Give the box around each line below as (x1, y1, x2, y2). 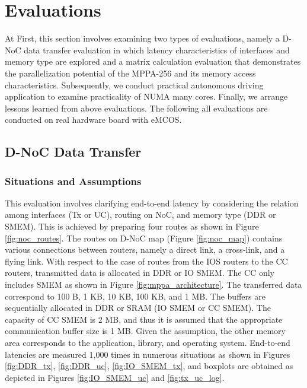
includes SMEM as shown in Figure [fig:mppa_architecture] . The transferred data (5, 278, 302, 291)
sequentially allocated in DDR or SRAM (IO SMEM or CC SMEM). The (5, 301, 271, 314)
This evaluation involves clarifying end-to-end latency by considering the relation (5, 196, 299, 209)
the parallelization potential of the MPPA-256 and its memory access (5, 66, 256, 79)
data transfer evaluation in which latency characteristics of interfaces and (24, 43, 290, 56)
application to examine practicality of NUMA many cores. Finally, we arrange (5, 90, 288, 103)
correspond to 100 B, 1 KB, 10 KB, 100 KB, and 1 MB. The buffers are (5, 290, 266, 302)
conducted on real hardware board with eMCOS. (5, 113, 182, 126)
